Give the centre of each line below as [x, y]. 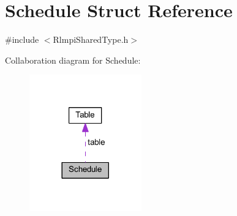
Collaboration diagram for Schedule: [73, 60]
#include [22, 39]
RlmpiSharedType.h [91, 39]
